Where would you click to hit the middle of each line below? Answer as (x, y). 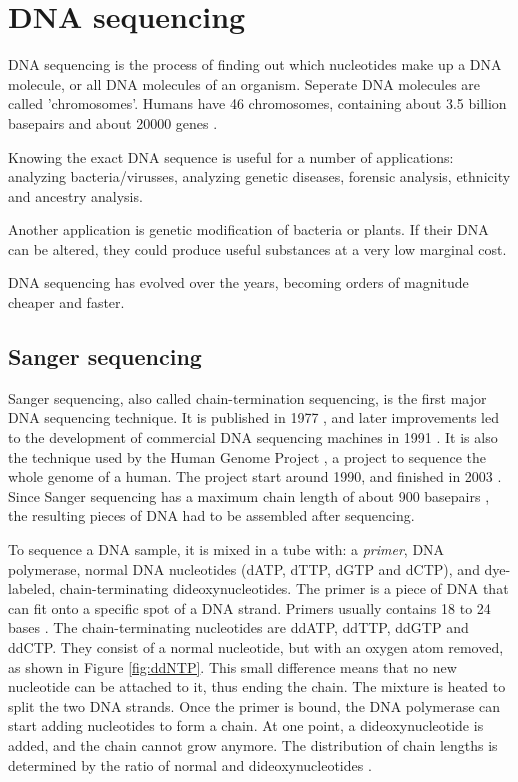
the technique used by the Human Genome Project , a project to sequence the (247, 456)
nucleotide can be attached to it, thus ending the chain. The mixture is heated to (257, 686)
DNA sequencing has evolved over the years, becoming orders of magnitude (238, 282)
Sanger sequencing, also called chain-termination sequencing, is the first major (247, 397)
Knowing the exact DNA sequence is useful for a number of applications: (231, 156)
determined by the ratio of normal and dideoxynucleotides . (190, 764)
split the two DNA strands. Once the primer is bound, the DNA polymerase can (254, 705)
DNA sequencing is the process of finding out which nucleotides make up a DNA (255, 64)
